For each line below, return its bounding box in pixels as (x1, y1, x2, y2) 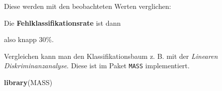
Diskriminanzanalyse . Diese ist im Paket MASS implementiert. (4, 60, 190, 71)
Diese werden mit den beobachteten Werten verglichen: (4, 1, 171, 11)
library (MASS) (4, 77, 53, 88)
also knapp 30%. (4, 34, 54, 45)
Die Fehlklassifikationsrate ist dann (4, 17, 121, 28)
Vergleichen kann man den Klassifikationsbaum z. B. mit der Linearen (4, 50, 218, 61)
